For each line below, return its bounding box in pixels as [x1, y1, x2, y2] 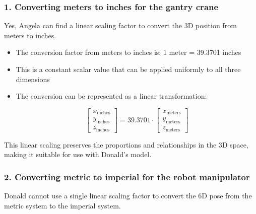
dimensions [16, 74, 50, 84]
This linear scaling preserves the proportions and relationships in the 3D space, [4, 139, 248, 150]
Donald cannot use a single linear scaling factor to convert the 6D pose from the [4, 190, 252, 200]
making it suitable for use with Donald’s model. [4, 149, 152, 160]
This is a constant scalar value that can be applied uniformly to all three [16, 64, 241, 74]
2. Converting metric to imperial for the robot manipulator [4, 170, 250, 183]
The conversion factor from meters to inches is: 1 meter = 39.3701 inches [16, 47, 241, 57]
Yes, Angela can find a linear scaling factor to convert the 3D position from [4, 20, 237, 31]
